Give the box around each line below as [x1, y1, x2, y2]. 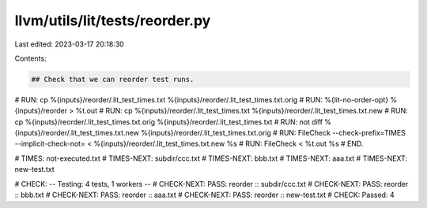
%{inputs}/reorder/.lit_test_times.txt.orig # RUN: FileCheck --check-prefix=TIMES [141, 128, 406, 138]
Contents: [14, 54, 47, 63]
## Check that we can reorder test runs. [31, 75, 195, 84]
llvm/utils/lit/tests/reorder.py [14, 12, 211, 29]
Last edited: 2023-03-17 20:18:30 [14, 39, 124, 49]
